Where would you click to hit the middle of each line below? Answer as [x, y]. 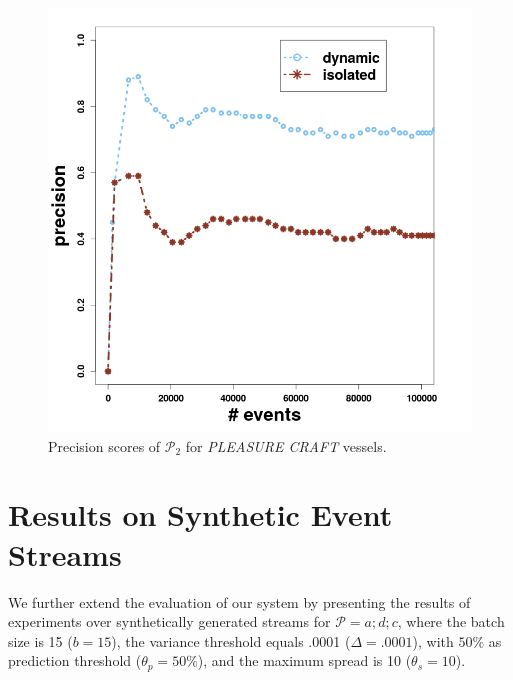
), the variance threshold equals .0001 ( [231, 640]
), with [433, 640]
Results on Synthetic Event [200, 514]
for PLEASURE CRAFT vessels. [286, 445]
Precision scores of [104, 445]
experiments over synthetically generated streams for [169, 621]
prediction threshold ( [75, 660]
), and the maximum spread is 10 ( [304, 660]
